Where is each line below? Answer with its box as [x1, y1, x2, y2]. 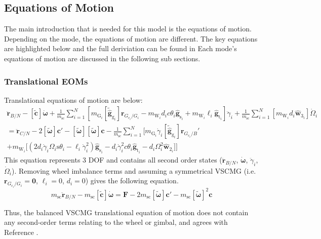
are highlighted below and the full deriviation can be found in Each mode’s [4, 43, 237, 54]
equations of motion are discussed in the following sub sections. [4, 53, 200, 63]
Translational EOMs [4, 74, 88, 87]
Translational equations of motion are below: [4, 94, 143, 105]
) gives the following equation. [85, 175, 179, 186]
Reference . [4, 226, 38, 237]
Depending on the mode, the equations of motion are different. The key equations [4, 33, 258, 44]
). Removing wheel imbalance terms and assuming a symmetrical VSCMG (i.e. [11, 165, 256, 176]
